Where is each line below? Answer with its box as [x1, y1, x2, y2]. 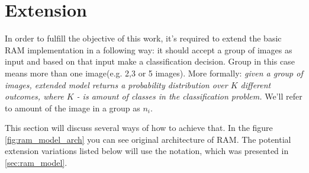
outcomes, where [5, 90, 64, 102]
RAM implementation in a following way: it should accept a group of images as [5, 43, 292, 56]
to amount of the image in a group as [5, 101, 140, 114]
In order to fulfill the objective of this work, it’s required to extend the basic [5, 32, 282, 44]
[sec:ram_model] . [5, 156, 67, 169]
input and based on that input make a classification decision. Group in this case [5, 55, 295, 68]
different [240, 78, 271, 91]
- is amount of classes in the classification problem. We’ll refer [76, 90, 302, 102]
